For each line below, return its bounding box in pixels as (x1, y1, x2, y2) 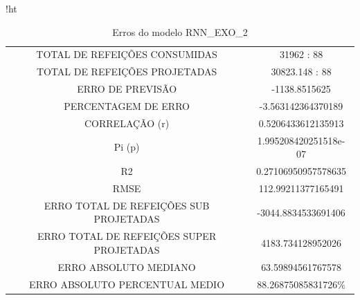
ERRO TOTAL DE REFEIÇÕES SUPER (37, 229, 217, 243)
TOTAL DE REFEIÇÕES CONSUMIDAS (36, 47, 217, 62)
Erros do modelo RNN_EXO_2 (112, 24, 248, 39)
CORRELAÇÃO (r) (84, 115, 170, 130)
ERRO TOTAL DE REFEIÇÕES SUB (44, 198, 210, 212)
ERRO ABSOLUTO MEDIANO (57, 259, 196, 274)
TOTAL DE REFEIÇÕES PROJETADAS (36, 64, 217, 79)
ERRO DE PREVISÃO (77, 82, 177, 96)
